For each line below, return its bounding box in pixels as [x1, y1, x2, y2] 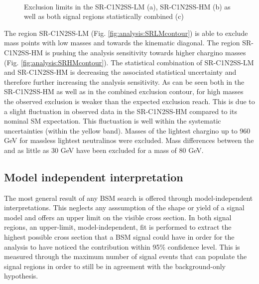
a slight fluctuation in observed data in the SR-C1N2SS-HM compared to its [4, 106, 237, 116]
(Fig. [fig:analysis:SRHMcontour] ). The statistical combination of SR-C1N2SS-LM [4, 57, 254, 67]
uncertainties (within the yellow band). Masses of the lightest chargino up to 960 [4, 125, 251, 136]
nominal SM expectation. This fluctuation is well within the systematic [4, 116, 221, 126]
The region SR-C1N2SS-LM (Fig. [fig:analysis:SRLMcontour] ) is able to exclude [4, 27, 248, 38]
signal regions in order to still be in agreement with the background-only [4, 261, 226, 271]
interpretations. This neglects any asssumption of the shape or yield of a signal [4, 202, 245, 213]
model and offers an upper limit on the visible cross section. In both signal [4, 212, 232, 222]
